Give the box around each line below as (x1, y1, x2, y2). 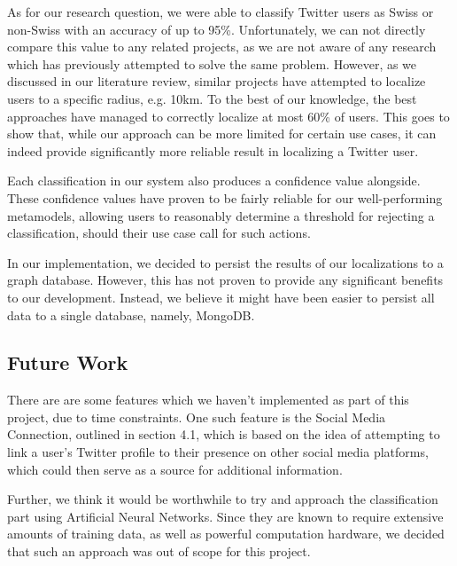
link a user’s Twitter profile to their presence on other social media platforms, (7, 443, 429, 461)
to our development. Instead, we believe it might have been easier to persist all (7, 287, 435, 306)
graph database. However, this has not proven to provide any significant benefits (7, 271, 444, 289)
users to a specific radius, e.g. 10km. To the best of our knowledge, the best (7, 89, 417, 107)
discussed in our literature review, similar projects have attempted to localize (7, 72, 426, 90)
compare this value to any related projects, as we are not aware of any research (7, 37, 437, 56)
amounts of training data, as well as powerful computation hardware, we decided (7, 524, 445, 543)
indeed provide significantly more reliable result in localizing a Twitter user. (7, 141, 419, 160)
